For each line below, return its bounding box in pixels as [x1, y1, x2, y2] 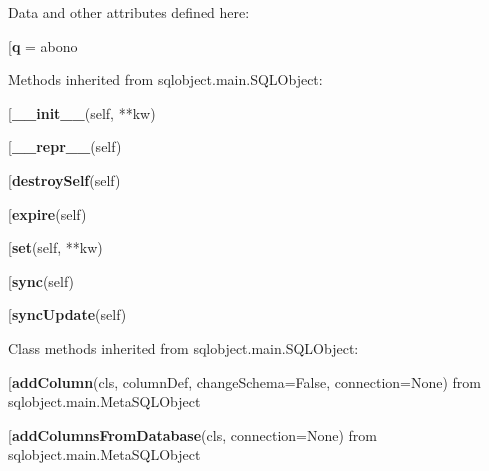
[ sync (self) [8, 270, 75, 291]
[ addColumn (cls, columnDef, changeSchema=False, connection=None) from [8, 371, 481, 392]
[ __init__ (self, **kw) [8, 102, 156, 123]
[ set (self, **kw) [8, 237, 103, 258]
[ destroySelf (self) [8, 169, 121, 190]
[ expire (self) [8, 203, 87, 224]
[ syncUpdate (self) [8, 304, 127, 325]
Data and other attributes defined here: [8, 2, 250, 22]
